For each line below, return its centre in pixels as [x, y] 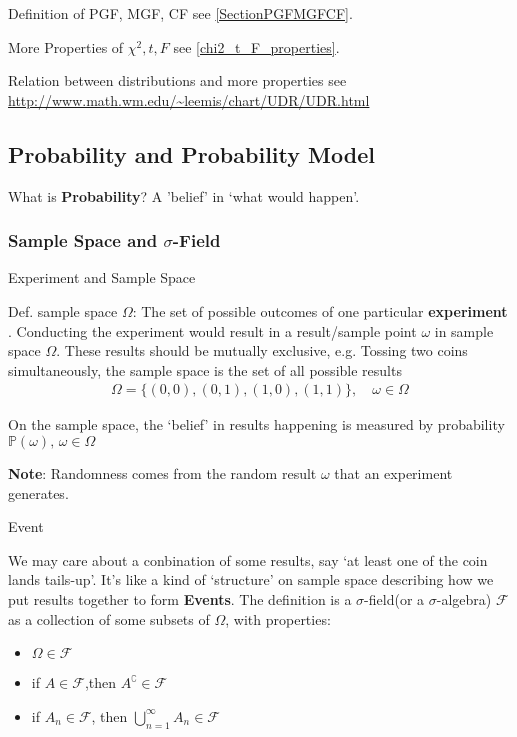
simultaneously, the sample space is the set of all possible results [205, 369]
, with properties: [278, 618]
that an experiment [393, 472]
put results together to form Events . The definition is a [180, 598]
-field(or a [394, 598]
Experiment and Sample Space [102, 277]
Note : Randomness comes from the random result [162, 472]
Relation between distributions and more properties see [177, 80]
